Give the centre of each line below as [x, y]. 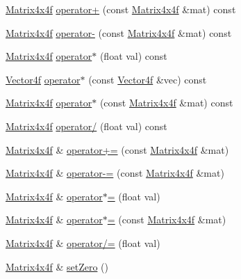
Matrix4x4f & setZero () [57, 266]
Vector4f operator [43, 79]
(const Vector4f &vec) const [148, 79]
